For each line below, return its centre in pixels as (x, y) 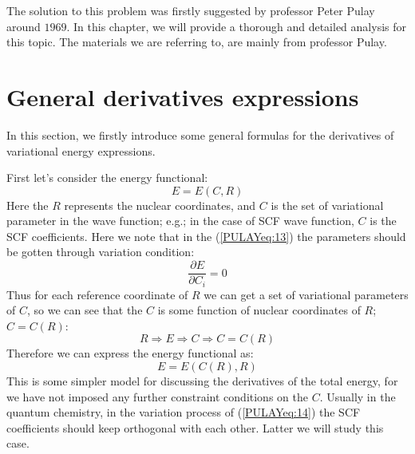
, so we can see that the (85, 310)
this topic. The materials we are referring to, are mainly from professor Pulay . (197, 42)
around (24, 26)
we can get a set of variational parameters (306, 294)
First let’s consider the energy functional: (107, 178)
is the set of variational (327, 205)
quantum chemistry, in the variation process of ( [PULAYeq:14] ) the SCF (184, 412)
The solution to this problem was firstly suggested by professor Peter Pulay (191, 10)
